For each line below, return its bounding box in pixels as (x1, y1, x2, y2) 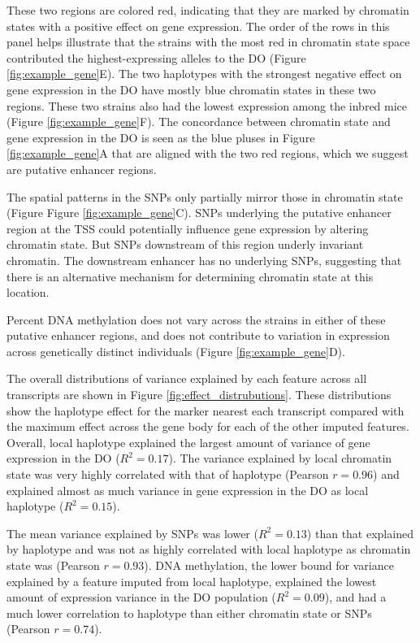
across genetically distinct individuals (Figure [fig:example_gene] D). (6, 342, 345, 359)
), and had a (324, 589, 387, 606)
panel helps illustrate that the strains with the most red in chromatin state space (6, 33, 410, 50)
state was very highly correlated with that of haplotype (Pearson (6, 466, 329, 483)
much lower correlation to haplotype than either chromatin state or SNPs (6, 604, 372, 621)
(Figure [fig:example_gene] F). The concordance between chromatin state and (6, 113, 391, 130)
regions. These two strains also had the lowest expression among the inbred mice (6, 97, 408, 114)
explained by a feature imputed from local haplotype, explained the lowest (6, 572, 377, 589)
